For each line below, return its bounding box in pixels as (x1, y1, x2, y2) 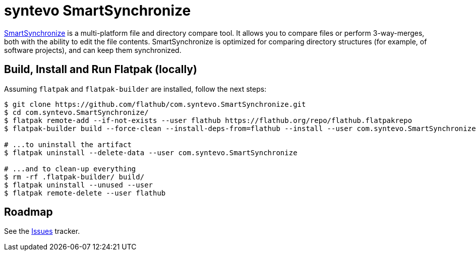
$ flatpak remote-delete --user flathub (4, 188, 166, 197)
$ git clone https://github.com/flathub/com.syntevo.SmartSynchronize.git (4, 100, 306, 108)
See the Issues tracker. (4, 227, 80, 236)
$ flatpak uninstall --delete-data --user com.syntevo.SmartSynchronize (4, 148, 297, 157)
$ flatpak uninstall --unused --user (4, 180, 153, 189)
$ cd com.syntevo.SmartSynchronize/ (4, 108, 149, 116)
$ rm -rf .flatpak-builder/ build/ (4, 172, 145, 181)
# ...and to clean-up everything (4, 164, 136, 173)
